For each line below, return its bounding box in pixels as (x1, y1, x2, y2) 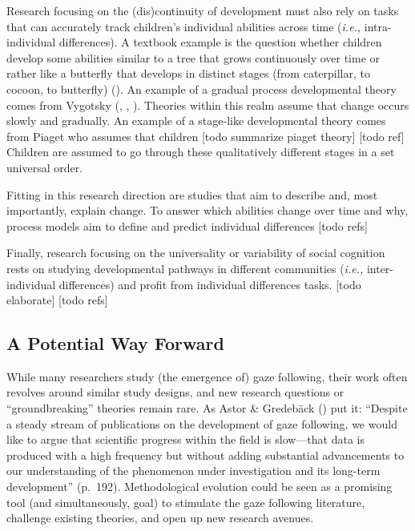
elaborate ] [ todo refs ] (6, 292, 108, 308)
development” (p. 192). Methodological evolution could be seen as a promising (6, 478, 393, 495)
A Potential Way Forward (6, 331, 224, 356)
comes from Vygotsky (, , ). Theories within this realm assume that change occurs (6, 96, 409, 113)
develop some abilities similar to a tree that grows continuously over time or (6, 49, 381, 66)
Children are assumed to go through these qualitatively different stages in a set (6, 143, 395, 160)
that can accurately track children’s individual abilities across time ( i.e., (6, 18, 361, 34)
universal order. (6, 159, 83, 175)
